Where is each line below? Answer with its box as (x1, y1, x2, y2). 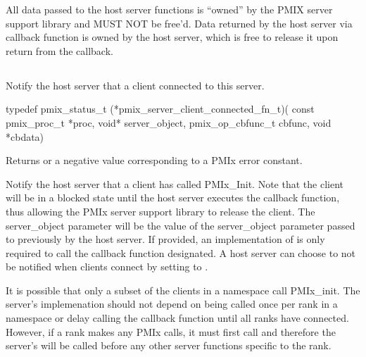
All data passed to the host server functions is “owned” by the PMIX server (6, 2, 333, 16)
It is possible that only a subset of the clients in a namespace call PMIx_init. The (6, 282, 360, 297)
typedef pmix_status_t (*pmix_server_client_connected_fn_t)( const (6, 101, 315, 116)
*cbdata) (6, 129, 44, 144)
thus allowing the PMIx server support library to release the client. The (6, 203, 315, 218)
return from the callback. (6, 43, 113, 58)
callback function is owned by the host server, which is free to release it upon (6, 30, 339, 44)
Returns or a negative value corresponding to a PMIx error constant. (6, 153, 303, 168)
